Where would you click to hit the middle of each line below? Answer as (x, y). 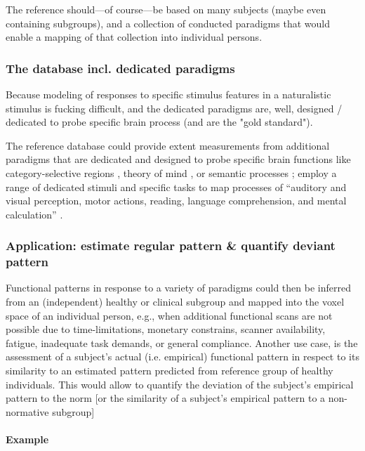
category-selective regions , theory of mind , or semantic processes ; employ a (171, 172)
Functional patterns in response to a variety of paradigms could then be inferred (178, 288)
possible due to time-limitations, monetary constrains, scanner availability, (166, 329)
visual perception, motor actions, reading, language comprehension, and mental (176, 201)
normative (27, 411)
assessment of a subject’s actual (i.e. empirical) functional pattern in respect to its (182, 357)
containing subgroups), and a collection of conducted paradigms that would (168, 23)
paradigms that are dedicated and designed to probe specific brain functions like (178, 159)
